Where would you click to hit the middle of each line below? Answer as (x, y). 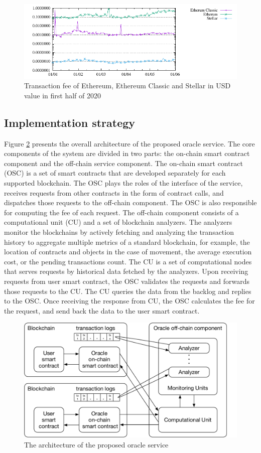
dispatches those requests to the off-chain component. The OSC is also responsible (130, 202)
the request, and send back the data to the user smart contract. (102, 310)
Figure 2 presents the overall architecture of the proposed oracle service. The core (129, 143)
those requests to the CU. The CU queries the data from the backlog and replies (128, 291)
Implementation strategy (70, 122)
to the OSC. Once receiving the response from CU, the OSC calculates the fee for (129, 301)
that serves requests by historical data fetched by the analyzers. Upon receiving (126, 271)
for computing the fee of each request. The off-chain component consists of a (121, 212)
